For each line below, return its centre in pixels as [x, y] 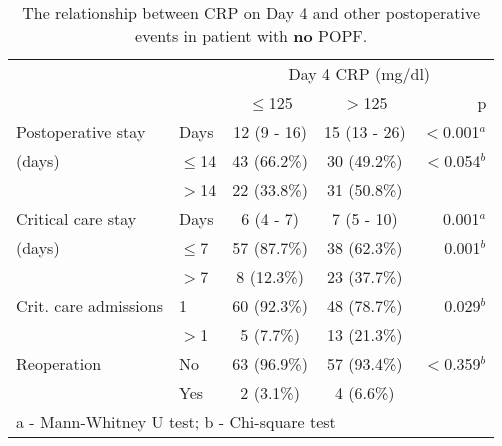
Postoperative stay [81, 131]
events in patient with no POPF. [251, 35]
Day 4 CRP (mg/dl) [359, 73]
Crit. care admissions [90, 305]
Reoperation [59, 363]
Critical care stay [76, 218]
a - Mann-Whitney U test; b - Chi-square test [176, 421]
